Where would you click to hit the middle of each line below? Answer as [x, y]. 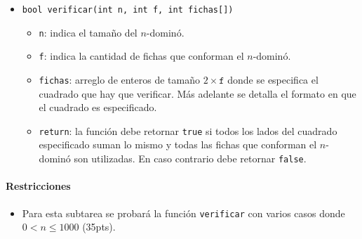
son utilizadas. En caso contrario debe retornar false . [190, 159]
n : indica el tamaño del [88, 32]
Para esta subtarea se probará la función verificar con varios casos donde [183, 213]
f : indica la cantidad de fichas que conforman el [141, 56]
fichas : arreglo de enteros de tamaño [119, 79]
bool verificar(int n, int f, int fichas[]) [128, 10]
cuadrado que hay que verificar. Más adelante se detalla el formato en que [197, 93]
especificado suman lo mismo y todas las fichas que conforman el [178, 144]
